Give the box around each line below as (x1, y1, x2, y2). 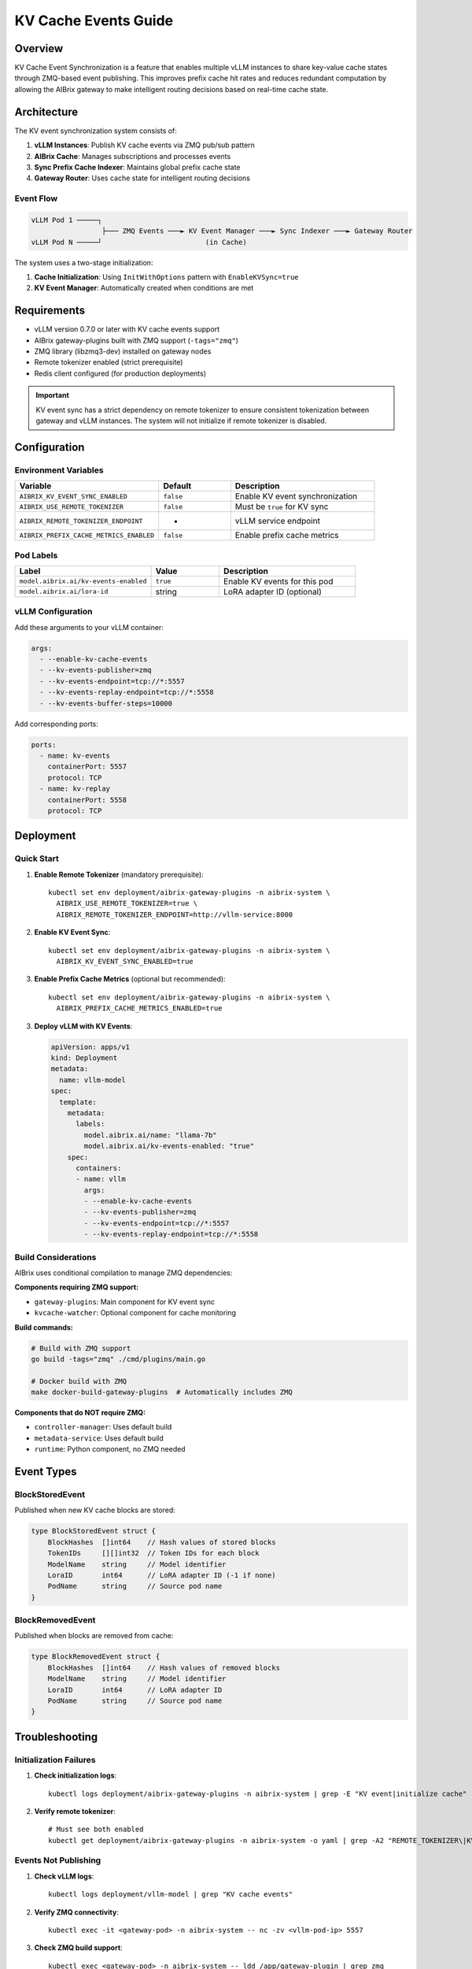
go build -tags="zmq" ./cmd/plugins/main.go (31, 1355, 206, 1363)
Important (35, 391, 70, 400)
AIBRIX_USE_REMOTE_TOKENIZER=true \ (56, 899, 198, 908)
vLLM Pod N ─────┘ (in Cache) (31, 237, 247, 247)
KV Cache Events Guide (14, 12, 173, 29)
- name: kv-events (39, 751, 110, 760)
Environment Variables (14, 465, 104, 476)
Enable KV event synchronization (234, 491, 358, 502)
